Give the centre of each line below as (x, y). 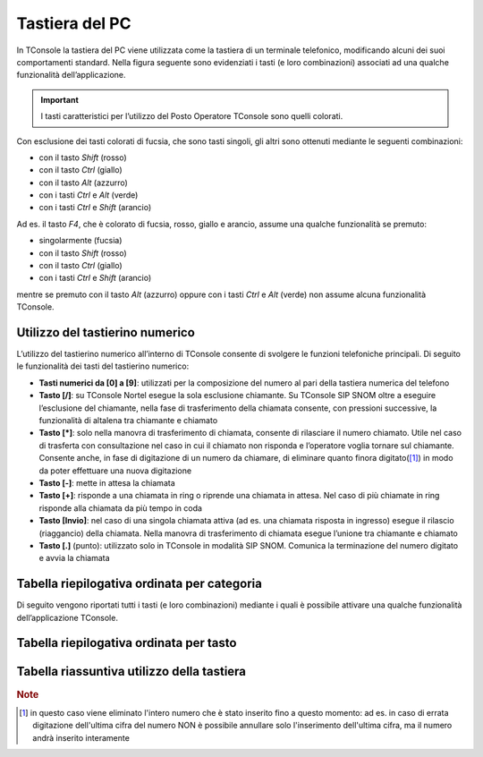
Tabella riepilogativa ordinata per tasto (127, 643)
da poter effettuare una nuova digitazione (115, 471)
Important (60, 99)
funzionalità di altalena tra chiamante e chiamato (128, 421)
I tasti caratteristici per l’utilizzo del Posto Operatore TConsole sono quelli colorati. (192, 116)
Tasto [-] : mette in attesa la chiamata (107, 483)
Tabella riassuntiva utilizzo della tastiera (131, 672)
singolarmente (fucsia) (80, 241)
